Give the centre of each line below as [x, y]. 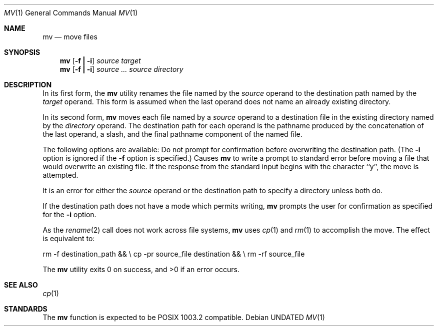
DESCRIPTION [28, 85]
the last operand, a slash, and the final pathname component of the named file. [172, 134]
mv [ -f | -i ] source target [100, 61]
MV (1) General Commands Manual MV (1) [71, 13]
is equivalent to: [69, 238]
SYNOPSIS [22, 52]
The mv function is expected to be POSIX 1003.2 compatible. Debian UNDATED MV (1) [184, 317]
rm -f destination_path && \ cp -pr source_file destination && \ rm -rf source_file [174, 254]
